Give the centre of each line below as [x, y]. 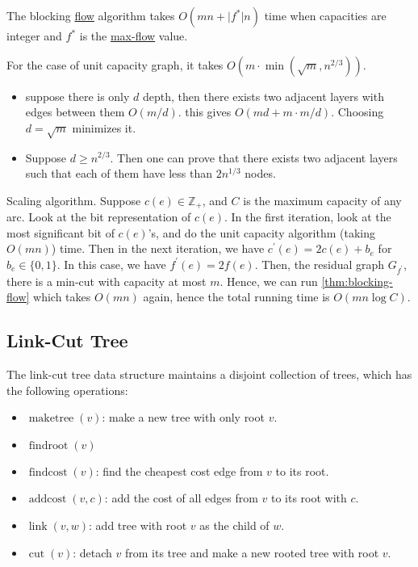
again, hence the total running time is [236, 297]
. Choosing [357, 112]
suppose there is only [77, 96]
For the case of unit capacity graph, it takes [115, 64]
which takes [62, 297]
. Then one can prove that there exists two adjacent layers [254, 157]
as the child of [234, 525]
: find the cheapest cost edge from [179, 470]
